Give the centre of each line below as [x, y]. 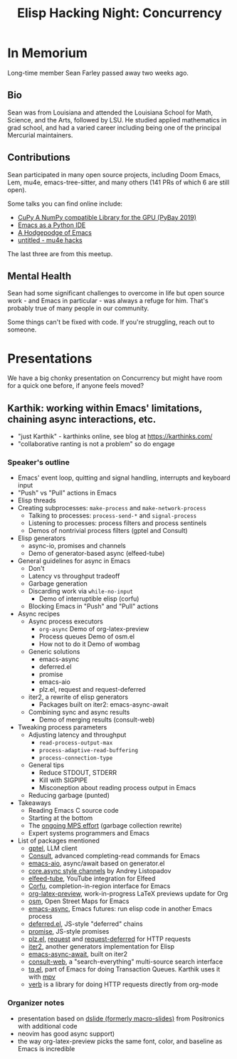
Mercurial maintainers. [40, 135]
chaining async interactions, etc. [82, 419]
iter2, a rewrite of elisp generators [78, 697]
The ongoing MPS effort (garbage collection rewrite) [105, 826]
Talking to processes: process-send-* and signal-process [112, 516]
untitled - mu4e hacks [50, 240]
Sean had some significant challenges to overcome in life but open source [116, 293]
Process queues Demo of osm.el [87, 637]
